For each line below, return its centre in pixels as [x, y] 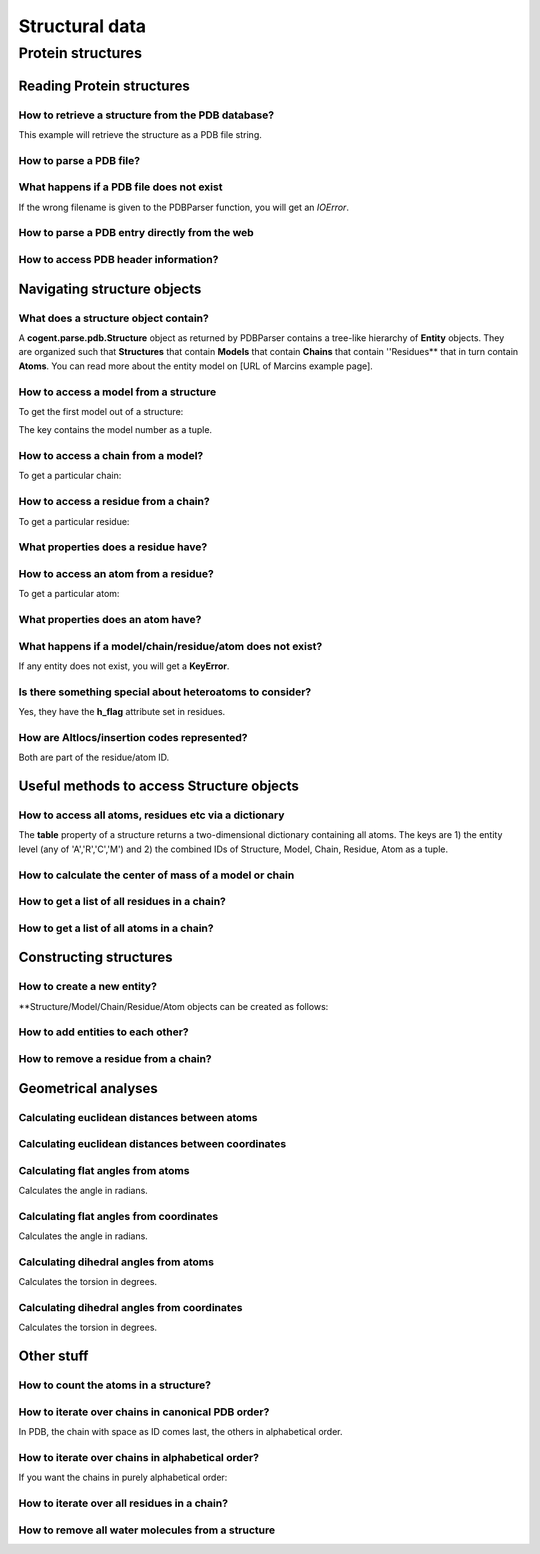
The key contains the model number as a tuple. [115, 430]
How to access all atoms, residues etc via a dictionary [151, 815]
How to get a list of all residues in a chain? [122, 902]
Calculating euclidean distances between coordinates [152, 1144]
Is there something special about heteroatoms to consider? [165, 692]
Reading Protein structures [104, 85]
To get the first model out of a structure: [101, 411]
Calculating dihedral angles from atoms [116, 1262]
